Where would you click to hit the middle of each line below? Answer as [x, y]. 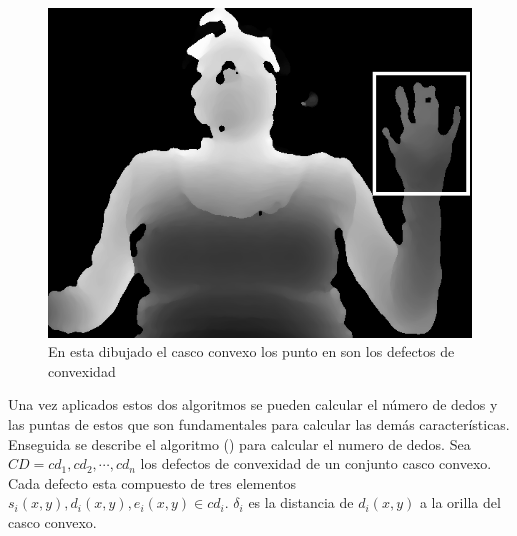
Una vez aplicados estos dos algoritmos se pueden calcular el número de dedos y [253, 404]
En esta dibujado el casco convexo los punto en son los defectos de [251, 351]
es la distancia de [301, 502]
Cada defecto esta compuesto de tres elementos [152, 482]
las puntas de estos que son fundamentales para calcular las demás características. [259, 423]
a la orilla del [460, 502]
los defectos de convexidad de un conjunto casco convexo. [316, 463]
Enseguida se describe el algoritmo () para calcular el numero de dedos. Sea [239, 443]
